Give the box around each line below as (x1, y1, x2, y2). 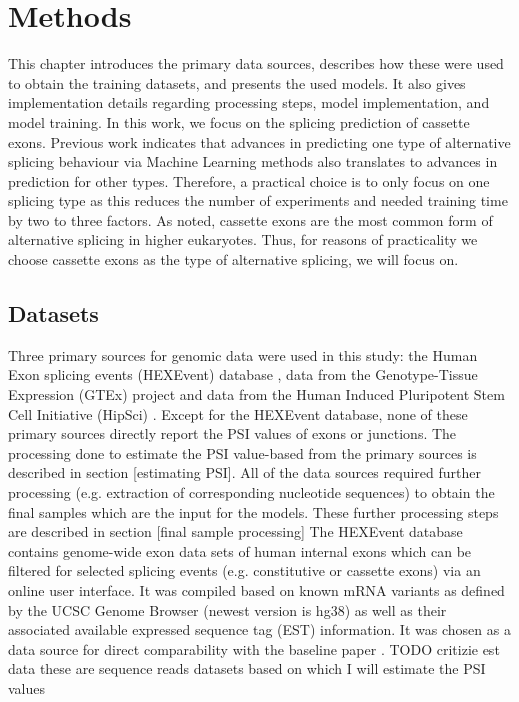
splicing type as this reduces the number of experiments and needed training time (8, 190, 508, 211)
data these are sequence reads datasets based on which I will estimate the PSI (8, 658, 486, 679)
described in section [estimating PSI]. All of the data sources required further (8, 462, 481, 483)
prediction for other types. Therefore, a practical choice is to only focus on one (8, 170, 490, 191)
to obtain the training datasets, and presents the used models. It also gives (8, 72, 466, 93)
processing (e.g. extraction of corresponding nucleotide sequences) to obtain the (8, 482, 495, 503)
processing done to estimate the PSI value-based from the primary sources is (8, 442, 477, 463)
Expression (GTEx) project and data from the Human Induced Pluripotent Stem (8, 384, 505, 405)
